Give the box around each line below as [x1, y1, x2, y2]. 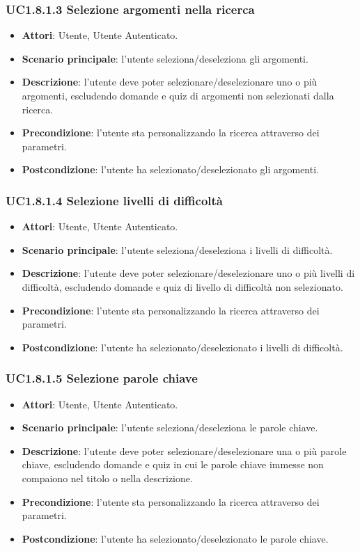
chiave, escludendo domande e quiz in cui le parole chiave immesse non [22, 457, 324, 472]
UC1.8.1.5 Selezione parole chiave [6, 369, 198, 387]
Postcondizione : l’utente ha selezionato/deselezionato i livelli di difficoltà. [22, 340, 343, 354]
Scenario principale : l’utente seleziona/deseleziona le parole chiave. [22, 420, 318, 435]
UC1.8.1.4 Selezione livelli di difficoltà [6, 191, 223, 209]
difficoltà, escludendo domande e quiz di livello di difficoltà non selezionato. [22, 279, 343, 294]
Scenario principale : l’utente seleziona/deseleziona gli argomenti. [22, 51, 308, 65]
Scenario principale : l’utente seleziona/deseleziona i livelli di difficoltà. [22, 242, 333, 257]
